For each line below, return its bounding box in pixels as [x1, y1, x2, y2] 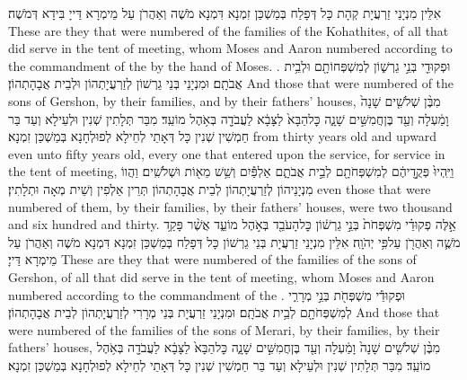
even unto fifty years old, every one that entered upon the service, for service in [8, 144, 445, 163]
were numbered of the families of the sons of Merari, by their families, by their [8, 320, 440, 339]
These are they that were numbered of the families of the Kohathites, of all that [8, 21, 449, 40]
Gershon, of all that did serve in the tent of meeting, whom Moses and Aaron [8, 267, 435, 286]
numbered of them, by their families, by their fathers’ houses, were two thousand [8, 197, 453, 216]
